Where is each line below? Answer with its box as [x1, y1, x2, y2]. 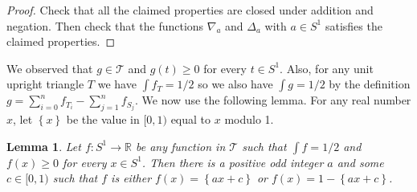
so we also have [198, 76, 273, 92]
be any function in [135, 137, 226, 154]
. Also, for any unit [280, 59, 374, 76]
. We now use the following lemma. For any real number [134, 92, 411, 108]
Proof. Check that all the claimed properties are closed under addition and [6, 2, 374, 18]
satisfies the [325, 17, 382, 34]
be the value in [66, 111, 140, 128]
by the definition [329, 76, 411, 92]
